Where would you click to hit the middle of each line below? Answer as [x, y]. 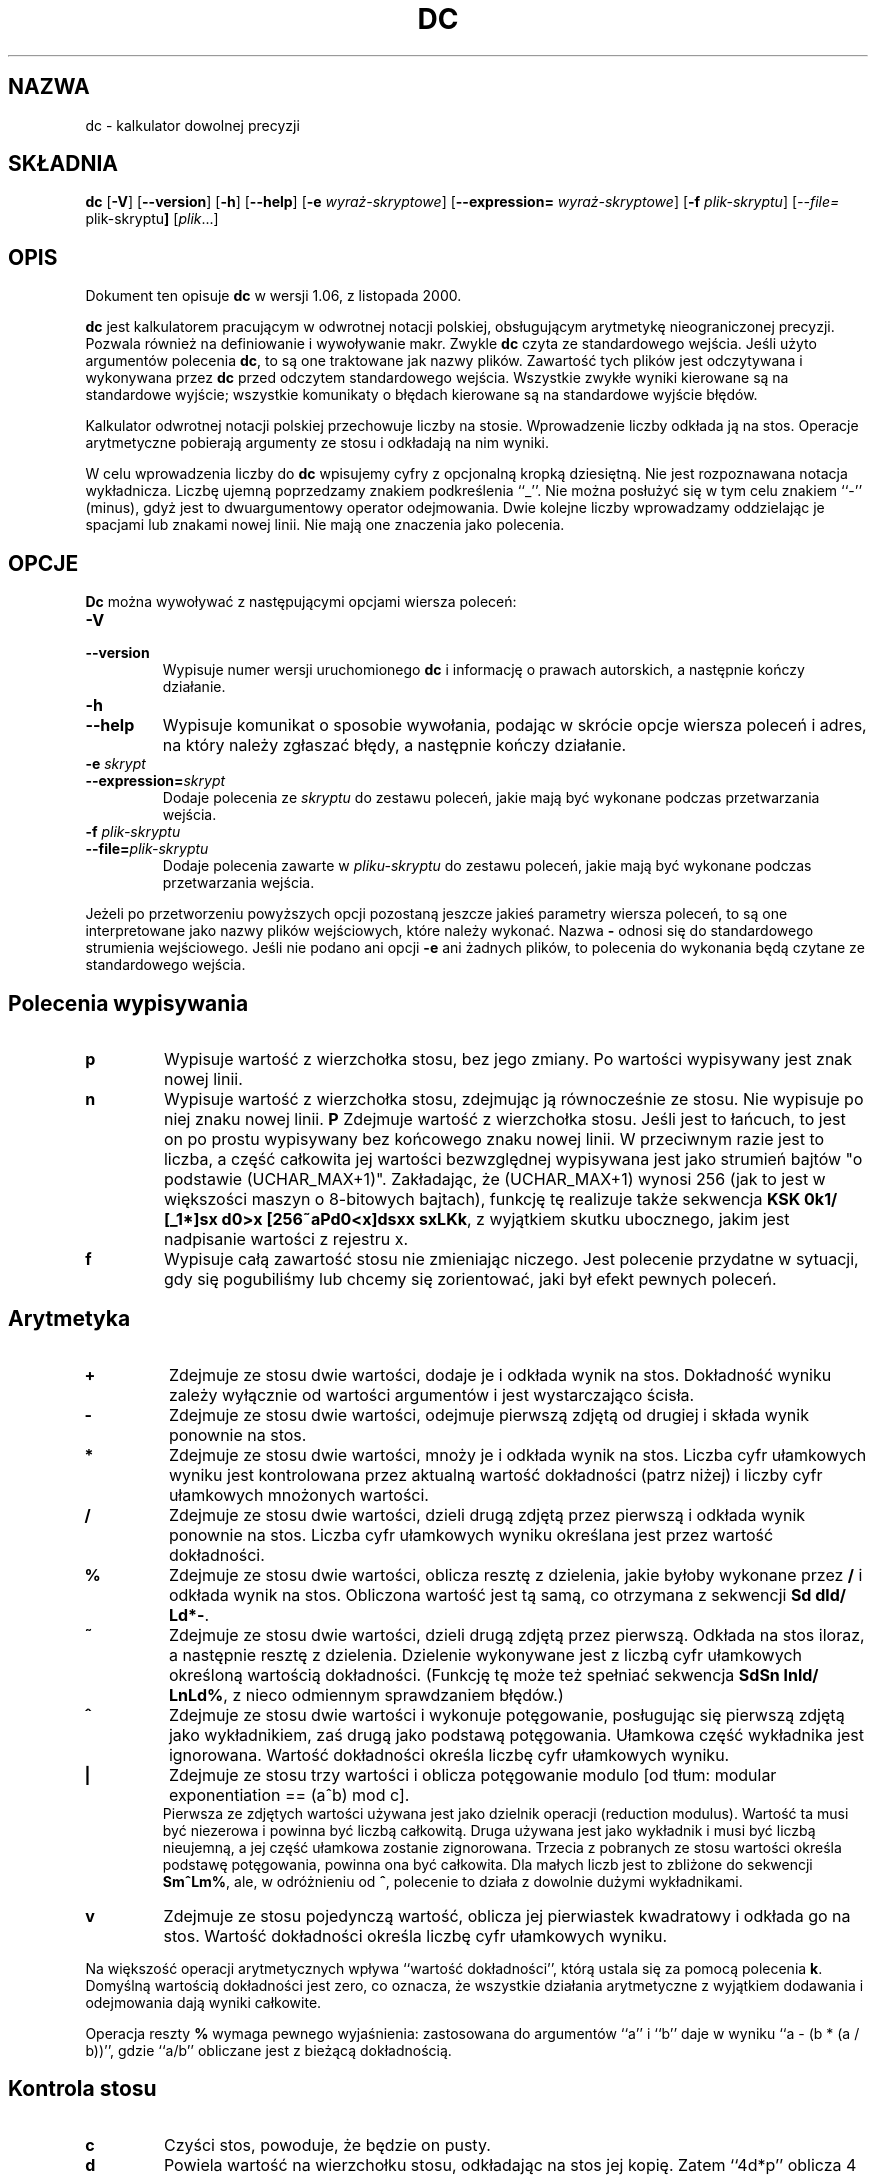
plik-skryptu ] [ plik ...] [152, 219]
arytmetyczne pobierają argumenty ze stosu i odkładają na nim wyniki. [317, 443]
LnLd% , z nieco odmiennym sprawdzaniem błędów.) [366, 1694]
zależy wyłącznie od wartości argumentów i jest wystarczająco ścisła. [431, 1394]
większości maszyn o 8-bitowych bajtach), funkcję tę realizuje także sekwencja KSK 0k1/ [500, 1198]
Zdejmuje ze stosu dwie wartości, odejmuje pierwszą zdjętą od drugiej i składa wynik [488, 1414]
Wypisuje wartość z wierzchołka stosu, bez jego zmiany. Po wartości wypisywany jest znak [508, 1058]
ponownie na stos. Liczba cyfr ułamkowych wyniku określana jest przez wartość [471, 1534]
